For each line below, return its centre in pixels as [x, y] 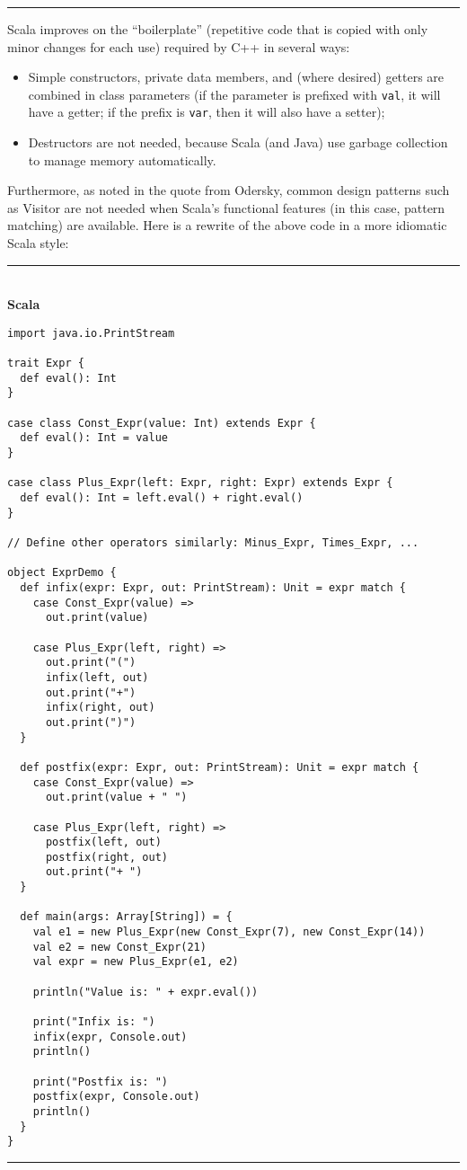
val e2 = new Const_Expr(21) [119, 947]
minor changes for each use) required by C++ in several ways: [179, 46]
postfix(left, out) [103, 842]
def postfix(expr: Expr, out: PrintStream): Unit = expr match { [220, 767]
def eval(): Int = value [94, 438]
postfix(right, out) [106, 857]
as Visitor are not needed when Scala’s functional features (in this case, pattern [226, 207]
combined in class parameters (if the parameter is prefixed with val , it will [234, 94]
